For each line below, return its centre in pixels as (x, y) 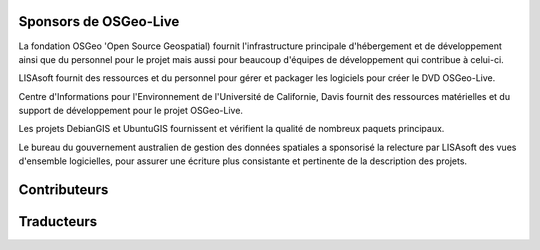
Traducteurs (58, 221)
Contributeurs (63, 190)
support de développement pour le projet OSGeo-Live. (131, 111)
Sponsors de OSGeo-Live (99, 21)
